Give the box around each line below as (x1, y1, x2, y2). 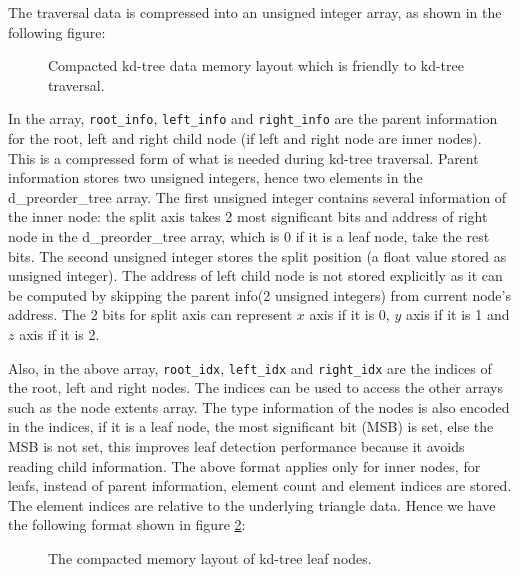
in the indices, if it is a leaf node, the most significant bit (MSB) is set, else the (8, 416, 494, 437)
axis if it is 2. (19, 323, 100, 344)
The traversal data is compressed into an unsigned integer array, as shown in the (8, 2, 502, 22)
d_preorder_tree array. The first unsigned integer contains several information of (8, 186, 507, 207)
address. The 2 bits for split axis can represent (8, 304, 293, 325)
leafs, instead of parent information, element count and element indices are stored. (8, 475, 512, 496)
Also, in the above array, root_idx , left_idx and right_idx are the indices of (8, 357, 492, 378)
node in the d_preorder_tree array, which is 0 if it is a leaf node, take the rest (8, 226, 490, 246)
